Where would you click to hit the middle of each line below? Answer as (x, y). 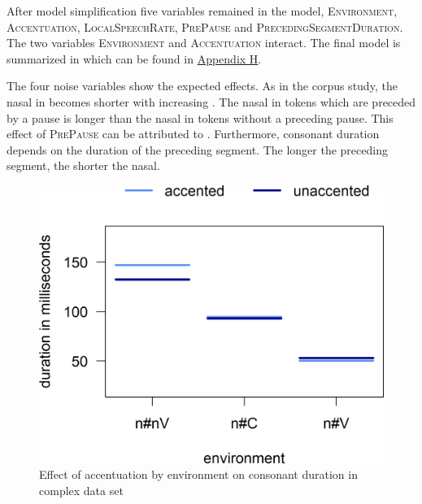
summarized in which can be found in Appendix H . (134, 58)
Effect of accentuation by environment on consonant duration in (198, 474)
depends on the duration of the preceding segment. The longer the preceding (197, 149)
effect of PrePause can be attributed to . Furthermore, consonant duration (193, 134)
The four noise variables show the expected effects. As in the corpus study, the (202, 86)
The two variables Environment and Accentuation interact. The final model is (204, 43)
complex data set (81, 490)
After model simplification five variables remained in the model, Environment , (202, 11)
